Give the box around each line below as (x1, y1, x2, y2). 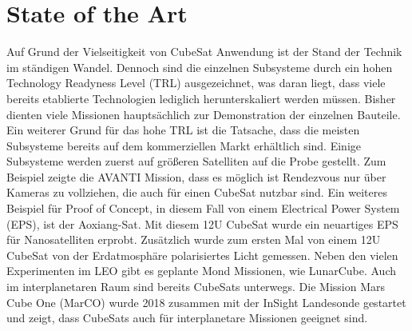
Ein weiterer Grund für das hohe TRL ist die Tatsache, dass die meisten (6, 122, 360, 138)
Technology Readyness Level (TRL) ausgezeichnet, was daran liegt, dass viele (6, 74, 386, 91)
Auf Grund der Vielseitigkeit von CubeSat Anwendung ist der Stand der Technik (6, 43, 402, 60)
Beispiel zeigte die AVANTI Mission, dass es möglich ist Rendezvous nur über (6, 168, 386, 185)
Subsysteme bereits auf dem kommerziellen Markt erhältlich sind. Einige (6, 137, 361, 154)
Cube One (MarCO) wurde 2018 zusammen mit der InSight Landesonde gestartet (6, 293, 406, 310)
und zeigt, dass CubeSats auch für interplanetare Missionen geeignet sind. (6, 309, 368, 326)
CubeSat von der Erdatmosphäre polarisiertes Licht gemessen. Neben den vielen (6, 246, 398, 263)
